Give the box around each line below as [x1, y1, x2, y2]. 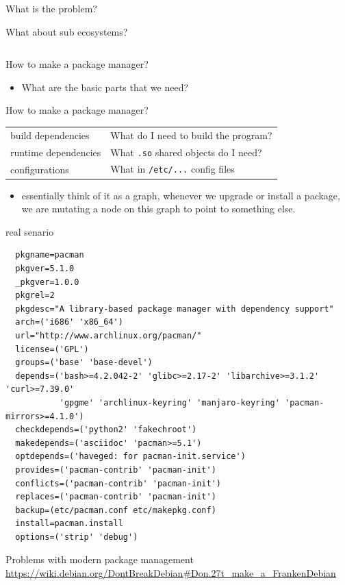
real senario [5, 224, 54, 238]
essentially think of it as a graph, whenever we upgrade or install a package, [21, 188, 340, 202]
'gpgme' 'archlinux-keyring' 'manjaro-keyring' [59, 397, 280, 408]
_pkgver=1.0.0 [15, 277, 79, 287]
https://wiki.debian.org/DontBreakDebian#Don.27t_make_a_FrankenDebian [5, 566, 336, 580]
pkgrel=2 [15, 290, 55, 301]
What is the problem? [5, 1, 97, 15]
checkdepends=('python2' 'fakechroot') [15, 425, 197, 435]
